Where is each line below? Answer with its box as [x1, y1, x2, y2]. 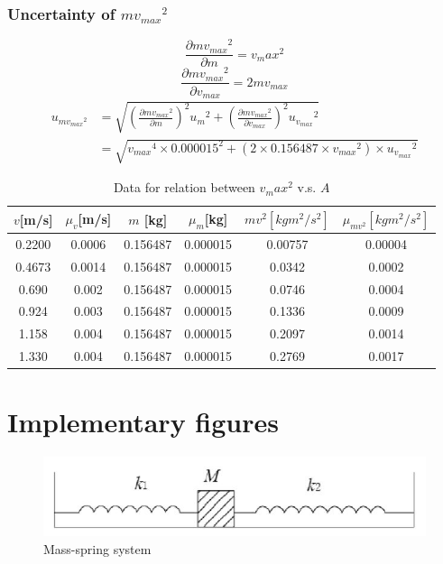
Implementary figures [7, 403, 279, 440]
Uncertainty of [7, 2, 115, 24]
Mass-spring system [43, 539, 152, 558]
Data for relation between [113, 178, 255, 197]
